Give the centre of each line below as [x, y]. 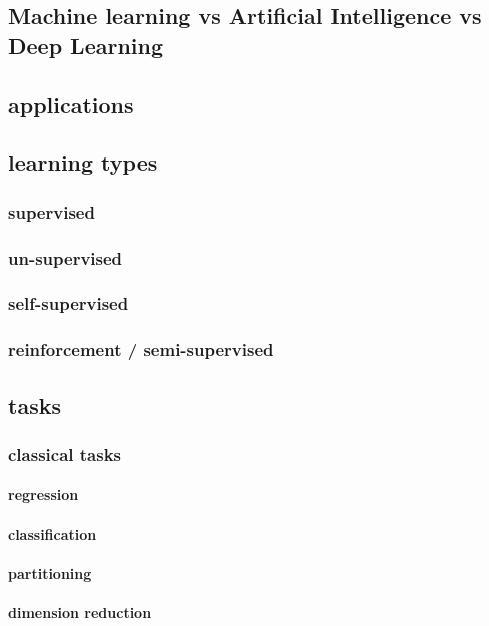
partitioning [50, 572]
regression [43, 494]
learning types [83, 162]
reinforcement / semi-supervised [141, 349]
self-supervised [68, 303]
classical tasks [65, 453]
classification [52, 533]
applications [71, 103]
